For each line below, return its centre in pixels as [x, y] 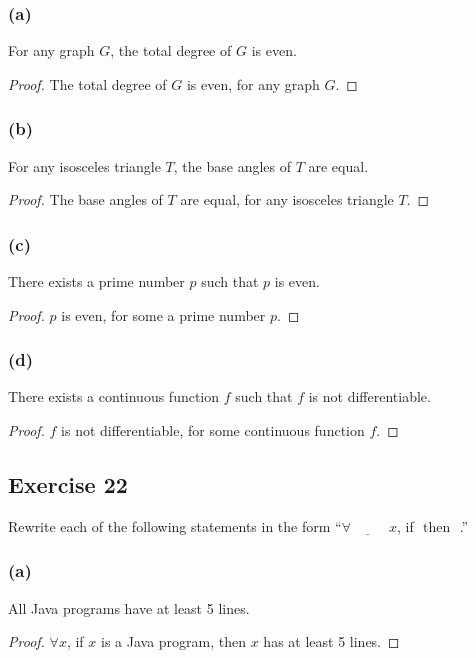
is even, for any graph [253, 83]
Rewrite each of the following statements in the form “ [175, 525]
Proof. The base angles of [85, 199]
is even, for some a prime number [163, 314]
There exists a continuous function [114, 396]
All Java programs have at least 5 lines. [129, 607]
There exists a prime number [96, 281]
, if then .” [433, 525]
